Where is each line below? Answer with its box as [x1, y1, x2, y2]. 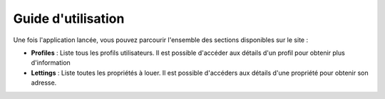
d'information [31, 58, 71, 67]
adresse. [31, 78, 57, 87]
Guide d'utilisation [13, 11, 125, 26]
